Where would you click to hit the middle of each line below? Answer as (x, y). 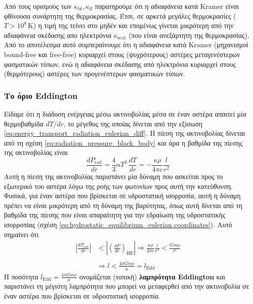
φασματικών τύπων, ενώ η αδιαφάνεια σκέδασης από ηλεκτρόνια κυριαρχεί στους (120, 64)
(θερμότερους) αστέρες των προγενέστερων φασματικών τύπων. (95, 74)
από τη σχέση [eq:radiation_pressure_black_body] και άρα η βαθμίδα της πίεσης (123, 142)
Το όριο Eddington (41, 95)
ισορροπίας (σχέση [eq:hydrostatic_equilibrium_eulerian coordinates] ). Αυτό (118, 224)
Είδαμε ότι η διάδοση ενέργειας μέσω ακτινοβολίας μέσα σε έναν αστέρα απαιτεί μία (125, 113)
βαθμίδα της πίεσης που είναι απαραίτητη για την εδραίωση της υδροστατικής (115, 215)
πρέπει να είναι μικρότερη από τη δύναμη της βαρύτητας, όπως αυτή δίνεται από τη (123, 205)
